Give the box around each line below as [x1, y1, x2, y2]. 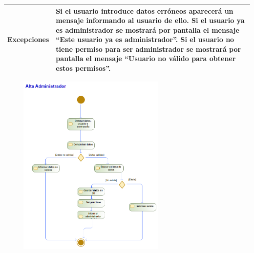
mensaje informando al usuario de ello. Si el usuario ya [56, 15, 245, 25]
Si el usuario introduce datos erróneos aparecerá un [56, 5, 233, 16]
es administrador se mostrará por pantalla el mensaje [56, 24, 239, 35]
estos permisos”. [56, 63, 111, 73]
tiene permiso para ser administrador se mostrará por [56, 43, 241, 54]
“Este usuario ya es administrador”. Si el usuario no [56, 34, 234, 44]
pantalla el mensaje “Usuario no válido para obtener [56, 53, 236, 63]
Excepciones [7, 34, 49, 44]
